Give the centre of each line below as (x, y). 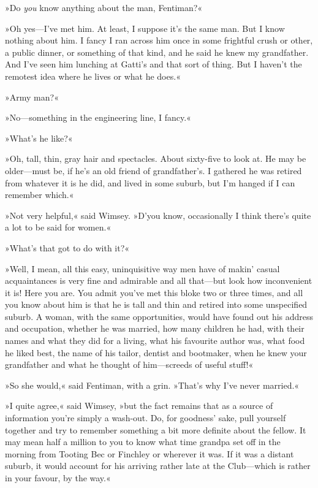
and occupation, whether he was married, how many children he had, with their (155, 328)
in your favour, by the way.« (58, 478)
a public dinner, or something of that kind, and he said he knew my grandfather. (157, 52)
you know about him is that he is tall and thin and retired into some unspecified (156, 304)
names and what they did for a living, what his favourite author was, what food (155, 341)
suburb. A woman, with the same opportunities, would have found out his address (159, 316)
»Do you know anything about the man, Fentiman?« (104, 7)
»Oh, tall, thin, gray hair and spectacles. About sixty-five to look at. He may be (156, 158)
